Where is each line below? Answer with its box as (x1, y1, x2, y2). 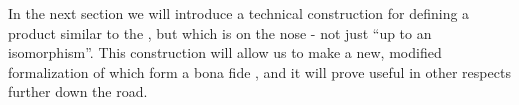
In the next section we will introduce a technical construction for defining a (8, 3, 470, 23)
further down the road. (8, 81, 148, 102)
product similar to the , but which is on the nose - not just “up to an (8, 22, 432, 43)
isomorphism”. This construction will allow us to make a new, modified (8, 42, 442, 63)
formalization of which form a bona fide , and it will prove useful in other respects (8, 61, 511, 82)
